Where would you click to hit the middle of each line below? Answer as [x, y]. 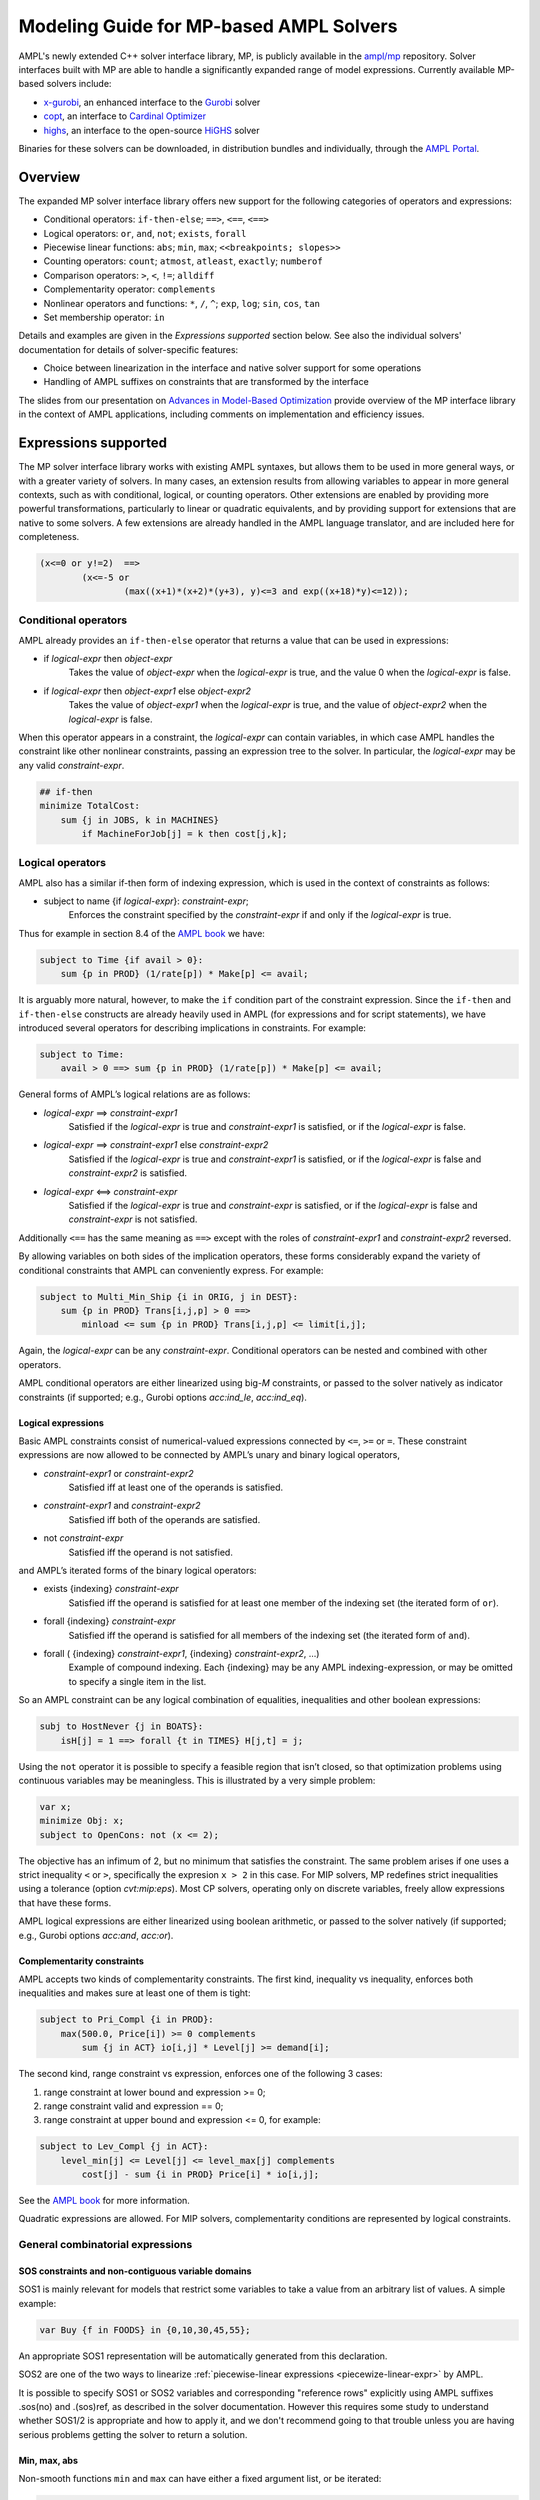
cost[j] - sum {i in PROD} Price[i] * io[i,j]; [200, 2174]
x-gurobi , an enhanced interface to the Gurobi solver [152, 102]
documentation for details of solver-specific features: [128, 349]
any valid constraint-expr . [71, 765]
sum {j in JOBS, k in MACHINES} [140, 819]
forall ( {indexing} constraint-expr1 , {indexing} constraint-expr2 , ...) [181, 1653]
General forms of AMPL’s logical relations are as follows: [134, 1094]
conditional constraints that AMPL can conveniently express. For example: [171, 1270]
